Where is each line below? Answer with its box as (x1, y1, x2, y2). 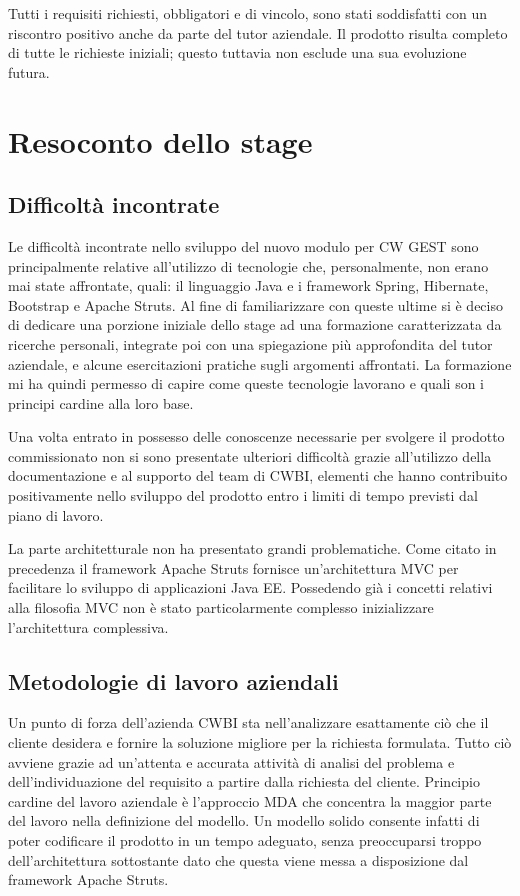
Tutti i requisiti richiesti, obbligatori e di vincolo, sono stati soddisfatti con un (8, 3, 487, 23)
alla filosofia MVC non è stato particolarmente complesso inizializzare (8, 597, 434, 618)
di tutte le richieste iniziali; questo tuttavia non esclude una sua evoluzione (8, 42, 467, 63)
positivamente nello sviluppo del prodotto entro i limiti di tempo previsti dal (8, 485, 478, 506)
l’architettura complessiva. (8, 616, 169, 637)
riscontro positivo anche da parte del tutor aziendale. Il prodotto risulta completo (8, 22, 508, 43)
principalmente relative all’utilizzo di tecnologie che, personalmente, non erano (8, 255, 489, 276)
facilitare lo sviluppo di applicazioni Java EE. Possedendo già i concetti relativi (8, 577, 493, 598)
